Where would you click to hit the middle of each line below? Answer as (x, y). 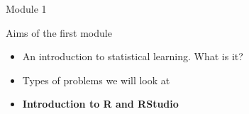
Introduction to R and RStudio (100, 104)
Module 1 (26, 8)
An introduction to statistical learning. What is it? (133, 56)
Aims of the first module (59, 32)
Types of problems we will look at (96, 80)
